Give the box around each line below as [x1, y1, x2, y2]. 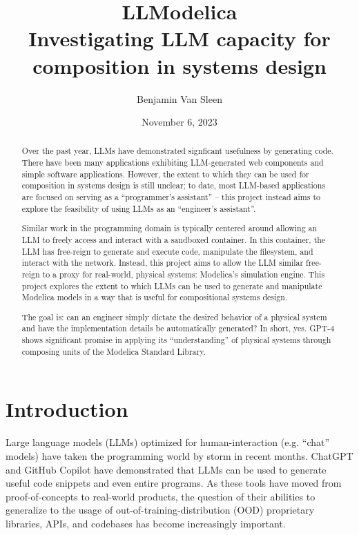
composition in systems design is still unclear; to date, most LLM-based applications [21, 179, 326, 191]
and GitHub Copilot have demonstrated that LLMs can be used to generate [6, 462, 327, 476]
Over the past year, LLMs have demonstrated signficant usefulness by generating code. [21, 145, 333, 157]
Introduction [6, 395, 128, 423]
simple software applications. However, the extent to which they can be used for [21, 168, 309, 179]
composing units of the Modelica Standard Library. [21, 345, 206, 357]
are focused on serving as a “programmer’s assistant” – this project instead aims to [21, 191, 320, 203]
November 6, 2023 [142, 115, 217, 129]
